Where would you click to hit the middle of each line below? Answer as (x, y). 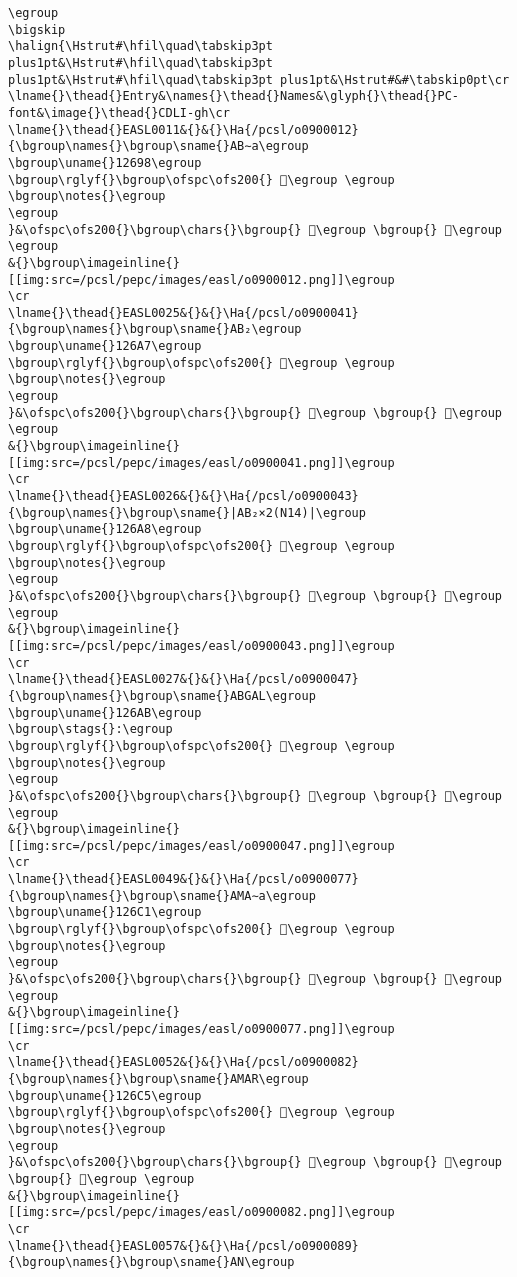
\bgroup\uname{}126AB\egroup (105, 712)
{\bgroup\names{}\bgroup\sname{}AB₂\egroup (155, 329)
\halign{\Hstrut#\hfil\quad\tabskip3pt (140, 46)
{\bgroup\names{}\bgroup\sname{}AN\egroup (151, 1262)
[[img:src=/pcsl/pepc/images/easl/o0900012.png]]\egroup (201, 279)
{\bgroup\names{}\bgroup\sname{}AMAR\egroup (158, 1079)
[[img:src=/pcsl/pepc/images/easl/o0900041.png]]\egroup (201, 462)
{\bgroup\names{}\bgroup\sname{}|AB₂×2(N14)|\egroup (187, 512)
